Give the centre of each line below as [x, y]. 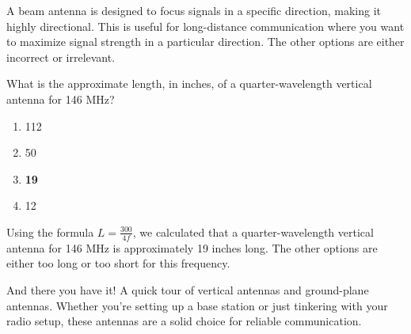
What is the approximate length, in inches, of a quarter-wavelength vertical [189, 83]
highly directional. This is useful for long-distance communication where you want [205, 26]
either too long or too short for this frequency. [118, 263]
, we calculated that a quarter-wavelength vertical [253, 232]
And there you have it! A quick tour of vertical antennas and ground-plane [188, 289]
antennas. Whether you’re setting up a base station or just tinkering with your [197, 305]
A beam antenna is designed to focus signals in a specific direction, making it [194, 10]
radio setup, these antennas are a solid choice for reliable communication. [184, 321]
